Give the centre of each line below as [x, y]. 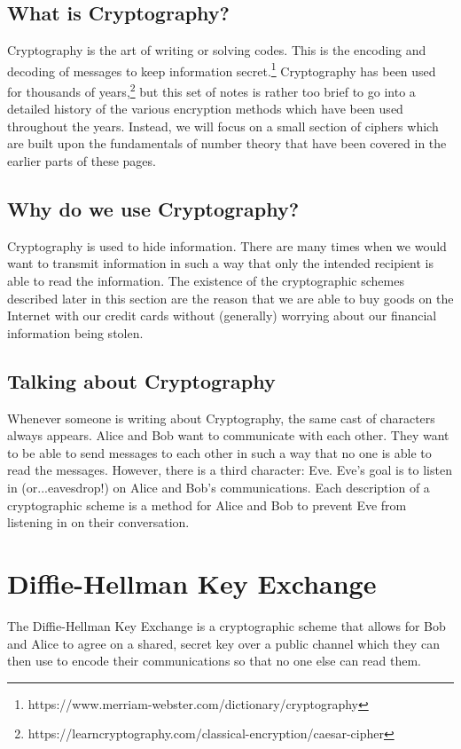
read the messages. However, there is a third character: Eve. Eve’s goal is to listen [230, 470]
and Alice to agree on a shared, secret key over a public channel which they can [223, 643]
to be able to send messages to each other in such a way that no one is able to [219, 452]
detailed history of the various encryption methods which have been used [205, 109]
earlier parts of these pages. [82, 161]
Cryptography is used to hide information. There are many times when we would [227, 245]
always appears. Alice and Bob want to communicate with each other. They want [228, 435]
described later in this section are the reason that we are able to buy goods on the [230, 298]
